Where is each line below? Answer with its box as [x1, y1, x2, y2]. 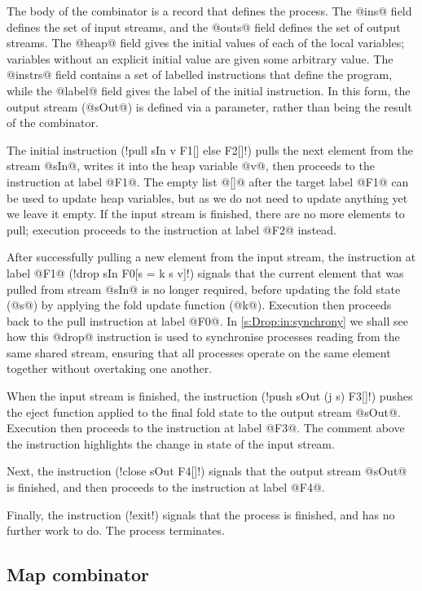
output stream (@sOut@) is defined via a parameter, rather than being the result [7, 98, 412, 115]
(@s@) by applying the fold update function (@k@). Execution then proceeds [7, 296, 392, 313]
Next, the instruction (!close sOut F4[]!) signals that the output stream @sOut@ [7, 462, 407, 479]
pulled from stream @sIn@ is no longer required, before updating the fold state [7, 280, 401, 297]
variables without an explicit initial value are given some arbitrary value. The [7, 50, 393, 67]
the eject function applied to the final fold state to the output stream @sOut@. [7, 403, 401, 420]
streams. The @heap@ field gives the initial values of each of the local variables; [7, 34, 405, 51]
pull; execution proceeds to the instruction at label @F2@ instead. [7, 221, 336, 238]
